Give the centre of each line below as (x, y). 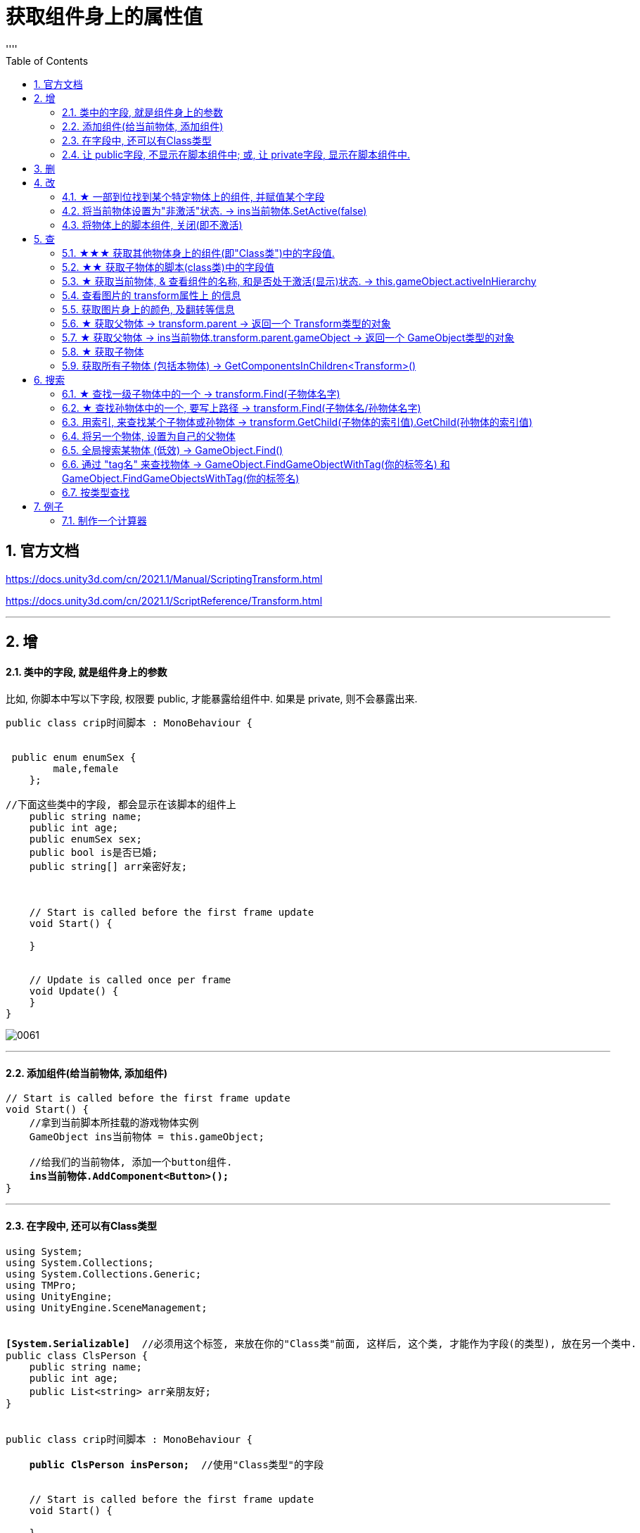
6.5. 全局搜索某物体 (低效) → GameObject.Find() (173, 450)
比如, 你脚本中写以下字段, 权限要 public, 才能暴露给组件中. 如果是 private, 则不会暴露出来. (212, 699)
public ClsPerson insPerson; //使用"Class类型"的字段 (177, 1464)
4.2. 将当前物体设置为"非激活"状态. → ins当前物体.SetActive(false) (215, 210)
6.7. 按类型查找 (96, 492)
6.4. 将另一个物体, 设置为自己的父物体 (149, 436)
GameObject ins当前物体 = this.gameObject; (147, 1137)
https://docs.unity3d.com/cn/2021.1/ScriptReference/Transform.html (164, 600)
